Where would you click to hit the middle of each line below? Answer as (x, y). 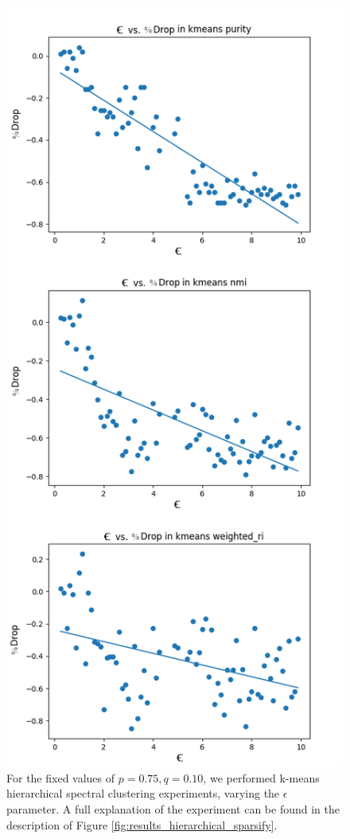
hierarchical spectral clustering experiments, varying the (143, 793)
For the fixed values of (61, 777)
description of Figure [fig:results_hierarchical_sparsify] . (142, 824)
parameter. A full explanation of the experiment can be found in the (173, 809)
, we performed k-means (261, 777)
